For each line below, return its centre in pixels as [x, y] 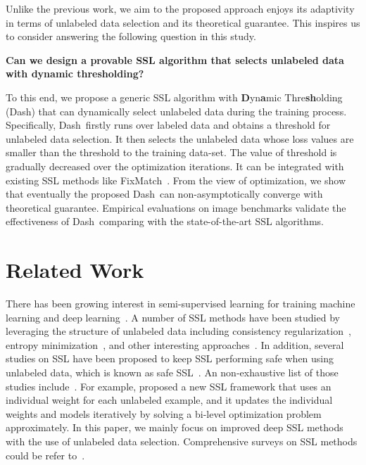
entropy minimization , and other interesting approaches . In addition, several [175, 344]
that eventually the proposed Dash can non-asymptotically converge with [164, 194]
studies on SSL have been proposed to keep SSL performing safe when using [170, 358]
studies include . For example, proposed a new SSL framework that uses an [169, 386]
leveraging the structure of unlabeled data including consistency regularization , [178, 331]
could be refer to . [45, 455]
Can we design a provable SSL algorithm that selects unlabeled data [175, 59]
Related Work [75, 270]
